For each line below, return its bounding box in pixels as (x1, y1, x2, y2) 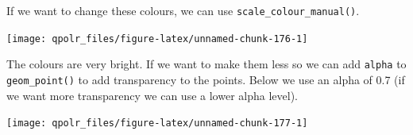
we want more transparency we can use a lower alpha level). (6, 87, 298, 103)
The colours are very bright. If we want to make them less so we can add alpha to (6, 56, 407, 72)
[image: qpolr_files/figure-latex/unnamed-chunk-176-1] (6, 33, 308, 44)
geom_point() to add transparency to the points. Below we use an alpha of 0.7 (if (6, 71, 405, 87)
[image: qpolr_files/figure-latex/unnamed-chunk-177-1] (6, 118, 308, 129)
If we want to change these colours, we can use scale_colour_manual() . (6, 2, 360, 18)
